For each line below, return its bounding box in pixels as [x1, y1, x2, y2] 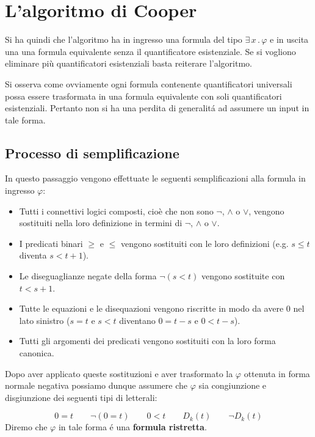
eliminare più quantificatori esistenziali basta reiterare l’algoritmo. [5, 57, 252, 70]
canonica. [19, 347, 54, 359]
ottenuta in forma [244, 367, 310, 380]
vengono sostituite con [201, 270, 285, 282]
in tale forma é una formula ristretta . [58, 420, 207, 433]
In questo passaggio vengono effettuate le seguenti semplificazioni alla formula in [5, 172, 306, 185]
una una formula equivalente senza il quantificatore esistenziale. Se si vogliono [5, 45, 296, 57]
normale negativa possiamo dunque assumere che [5, 379, 188, 392]
